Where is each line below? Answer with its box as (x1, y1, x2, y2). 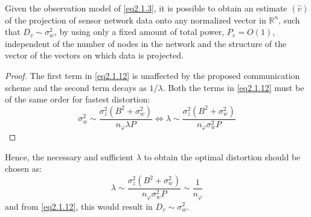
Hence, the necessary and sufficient (5, 150, 133, 163)
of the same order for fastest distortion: (5, 93, 150, 105)
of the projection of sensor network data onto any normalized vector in (5, 13, 266, 26)
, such (278, 13, 300, 26)
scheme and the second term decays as (5, 81, 147, 93)
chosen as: (5, 162, 42, 175)
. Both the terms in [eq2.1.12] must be (162, 81, 304, 93)
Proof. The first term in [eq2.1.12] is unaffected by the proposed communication (5, 69, 300, 81)
